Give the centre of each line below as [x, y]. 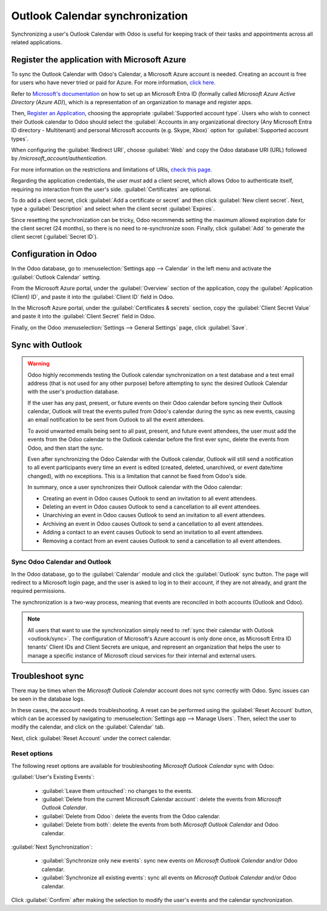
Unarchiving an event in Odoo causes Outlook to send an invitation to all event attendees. [154, 515]
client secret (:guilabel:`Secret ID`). [54, 237]
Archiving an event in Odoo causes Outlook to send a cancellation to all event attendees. [153, 524]
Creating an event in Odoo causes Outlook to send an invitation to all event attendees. [150, 498]
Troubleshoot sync [48, 676]
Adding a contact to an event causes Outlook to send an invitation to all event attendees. [153, 532]
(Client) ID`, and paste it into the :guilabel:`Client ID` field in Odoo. [93, 296]
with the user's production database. [73, 392]
